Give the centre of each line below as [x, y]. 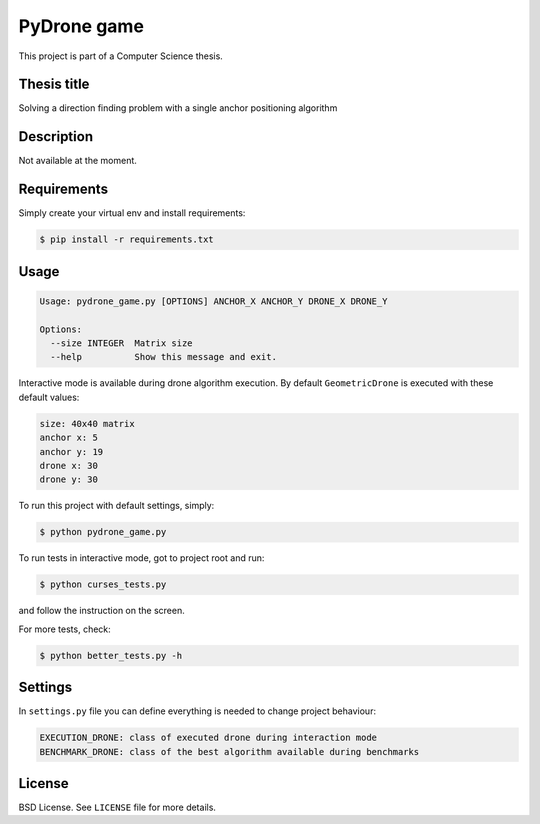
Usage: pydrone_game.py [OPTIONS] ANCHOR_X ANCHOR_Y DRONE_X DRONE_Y [213, 301]
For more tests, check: [65, 629]
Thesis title [54, 84]
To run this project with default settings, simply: [116, 506]
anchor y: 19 [71, 451]
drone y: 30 [69, 479]
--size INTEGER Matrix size [122, 343]
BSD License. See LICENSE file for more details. [117, 807]
